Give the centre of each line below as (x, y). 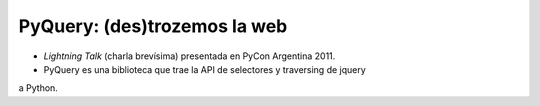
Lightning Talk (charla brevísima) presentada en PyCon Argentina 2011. (189, 56)
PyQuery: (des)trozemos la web (153, 26)
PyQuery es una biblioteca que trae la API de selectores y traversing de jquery (205, 69)
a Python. (38, 88)
